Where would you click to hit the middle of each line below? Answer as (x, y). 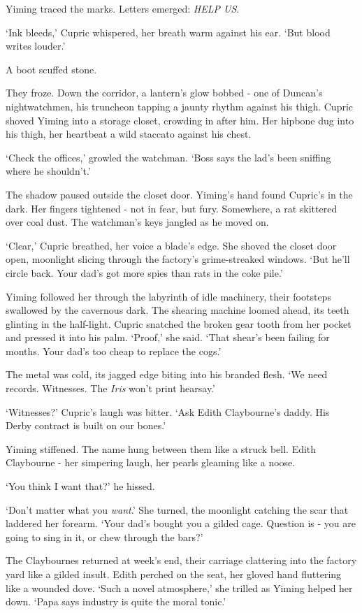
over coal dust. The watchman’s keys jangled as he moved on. (137, 222)
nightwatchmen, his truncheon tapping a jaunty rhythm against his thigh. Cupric (180, 106)
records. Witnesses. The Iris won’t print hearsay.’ (110, 388)
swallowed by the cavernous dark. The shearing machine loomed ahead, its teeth (178, 310)
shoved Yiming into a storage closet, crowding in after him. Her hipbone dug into (180, 120)
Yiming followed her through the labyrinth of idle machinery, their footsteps (168, 296)
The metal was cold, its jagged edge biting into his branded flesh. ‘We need (167, 374)
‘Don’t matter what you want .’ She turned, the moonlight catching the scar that (177, 509)
